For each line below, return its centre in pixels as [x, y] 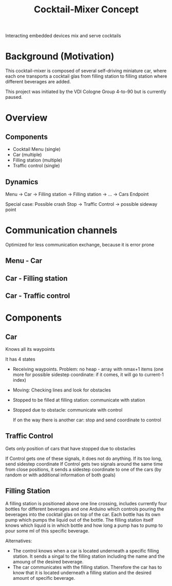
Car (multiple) [27, 155]
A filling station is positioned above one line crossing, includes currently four [86, 503]
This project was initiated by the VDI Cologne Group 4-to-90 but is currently [86, 92]
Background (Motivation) [60, 56]
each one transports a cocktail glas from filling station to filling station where [86, 76]
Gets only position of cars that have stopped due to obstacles [71, 448]
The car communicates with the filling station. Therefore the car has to [87, 567]
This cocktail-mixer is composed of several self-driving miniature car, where [86, 71]
